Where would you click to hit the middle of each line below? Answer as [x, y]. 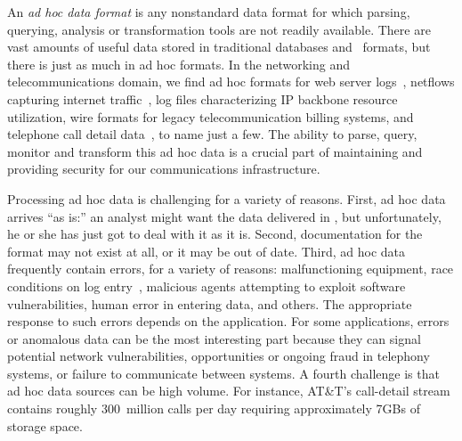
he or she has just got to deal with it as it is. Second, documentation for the [215, 234]
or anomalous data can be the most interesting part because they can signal [214, 338]
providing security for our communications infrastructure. [164, 169]
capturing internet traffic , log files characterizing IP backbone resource [203, 98]
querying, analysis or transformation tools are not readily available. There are [219, 29]
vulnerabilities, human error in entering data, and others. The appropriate [210, 303]
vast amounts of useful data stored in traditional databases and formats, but [219, 47]
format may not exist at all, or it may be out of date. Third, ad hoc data [207, 251]
